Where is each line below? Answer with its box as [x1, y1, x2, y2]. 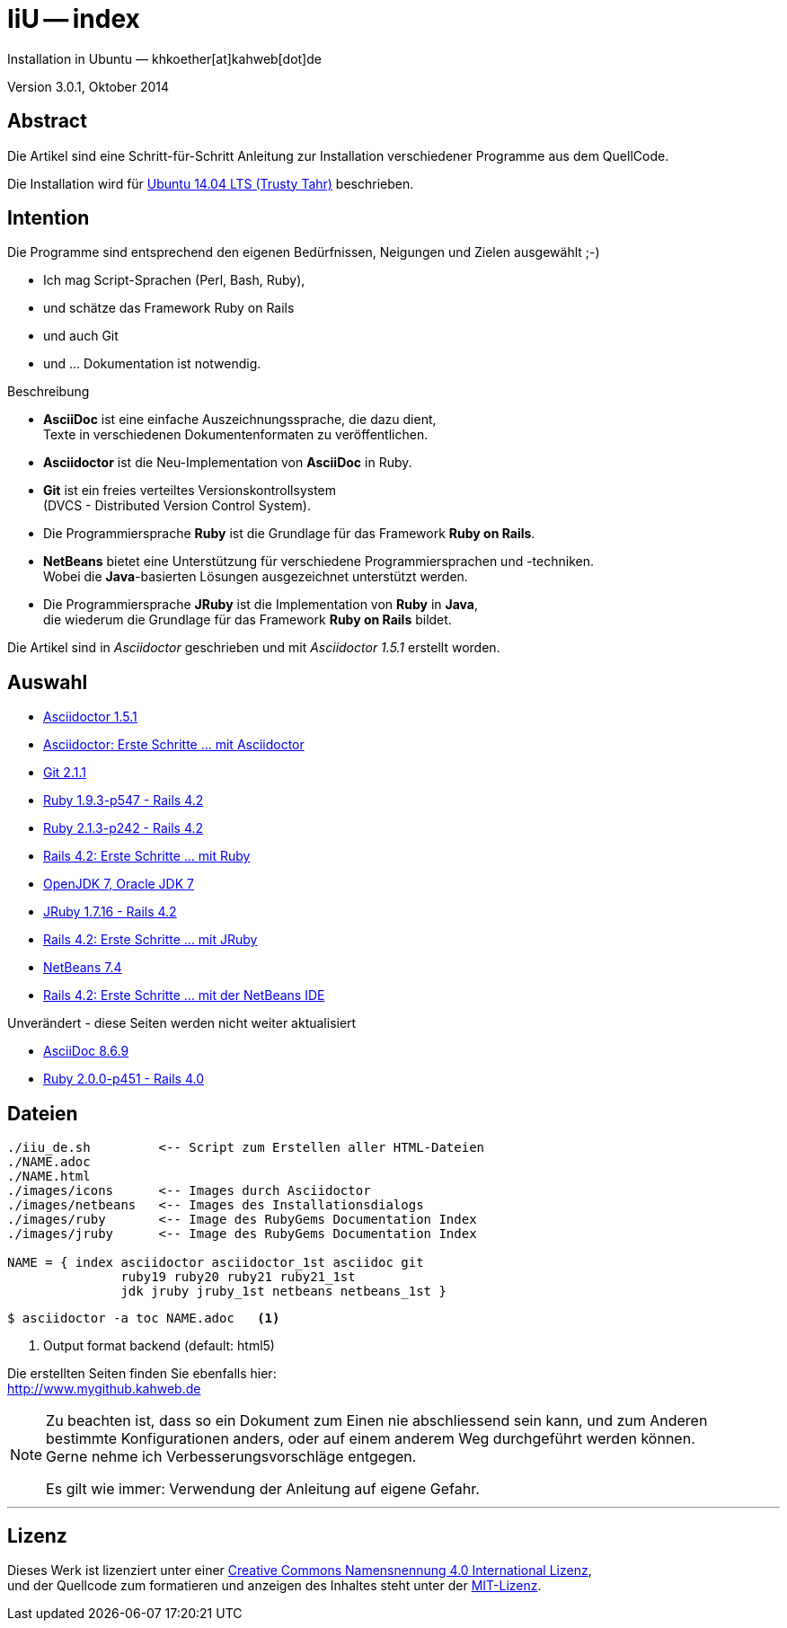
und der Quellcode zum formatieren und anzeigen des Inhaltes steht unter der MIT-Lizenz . [7, 1577, 542, 1593]
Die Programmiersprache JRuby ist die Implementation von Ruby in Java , [43, 597, 479, 613]
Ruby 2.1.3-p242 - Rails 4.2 [43, 820, 204, 836]
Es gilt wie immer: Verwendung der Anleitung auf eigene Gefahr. [46, 1480, 480, 1499]
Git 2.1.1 [43, 765, 86, 781]
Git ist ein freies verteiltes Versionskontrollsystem [43, 482, 337, 499]
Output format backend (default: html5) [43, 1338, 275, 1354]
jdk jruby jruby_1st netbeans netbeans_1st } [120, 1284, 447, 1299]
